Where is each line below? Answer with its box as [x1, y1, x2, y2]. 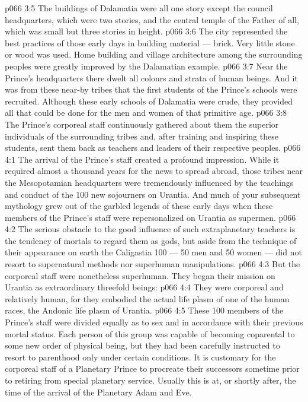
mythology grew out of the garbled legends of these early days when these [5, 200, 273, 212]
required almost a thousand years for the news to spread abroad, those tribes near [5, 164, 303, 177]
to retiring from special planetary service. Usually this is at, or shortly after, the [5, 374, 296, 386]
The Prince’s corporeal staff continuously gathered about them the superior [5, 118, 279, 130]
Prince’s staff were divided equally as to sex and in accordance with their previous [5, 316, 303, 328]
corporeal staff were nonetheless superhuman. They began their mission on [5, 269, 275, 281]
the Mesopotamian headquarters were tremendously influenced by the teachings [5, 176, 294, 188]
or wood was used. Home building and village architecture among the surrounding [5, 48, 303, 61]
